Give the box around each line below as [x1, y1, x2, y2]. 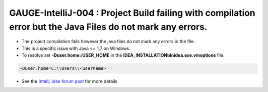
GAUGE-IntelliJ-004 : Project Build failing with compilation [9, 7, 256, 18]
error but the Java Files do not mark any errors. [9, 21, 208, 32]
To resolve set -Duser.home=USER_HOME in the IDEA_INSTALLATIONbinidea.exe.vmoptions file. [21, 52, 225, 58]
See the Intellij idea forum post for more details [21, 78, 118, 84]
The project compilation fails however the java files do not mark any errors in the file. [21, 39, 195, 45]
